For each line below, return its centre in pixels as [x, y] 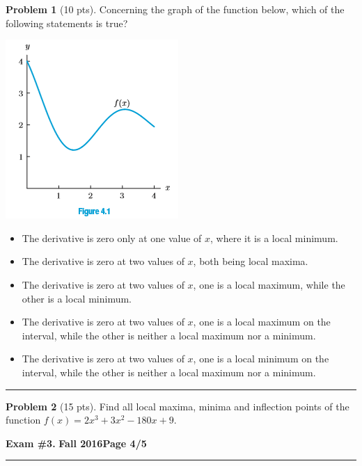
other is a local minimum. [77, 298]
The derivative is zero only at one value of [112, 238]
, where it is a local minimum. [274, 238]
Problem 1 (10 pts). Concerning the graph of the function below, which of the [175, 9]
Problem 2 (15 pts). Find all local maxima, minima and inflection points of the [178, 406]
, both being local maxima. [251, 261]
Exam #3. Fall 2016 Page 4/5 [76, 443]
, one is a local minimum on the [261, 359]
